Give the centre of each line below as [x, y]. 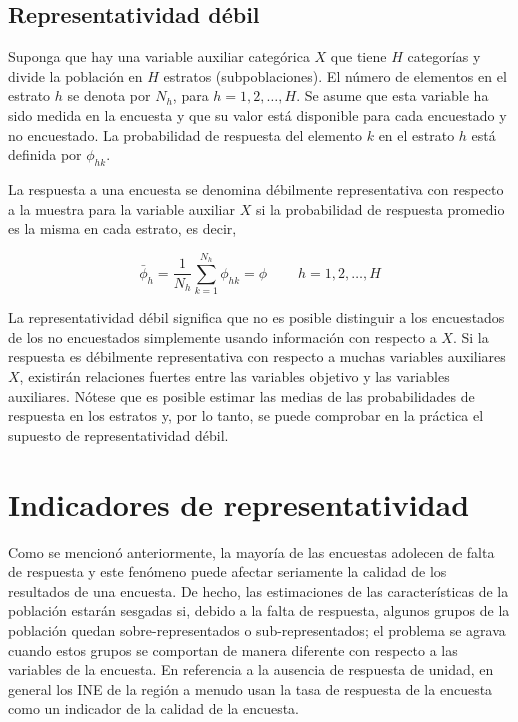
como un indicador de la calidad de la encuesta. [154, 708]
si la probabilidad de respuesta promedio [380, 208]
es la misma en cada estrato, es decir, [122, 228]
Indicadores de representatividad [239, 503]
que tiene [358, 56]
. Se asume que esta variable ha [392, 95]
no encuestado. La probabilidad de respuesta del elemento [185, 134]
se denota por [109, 95]
